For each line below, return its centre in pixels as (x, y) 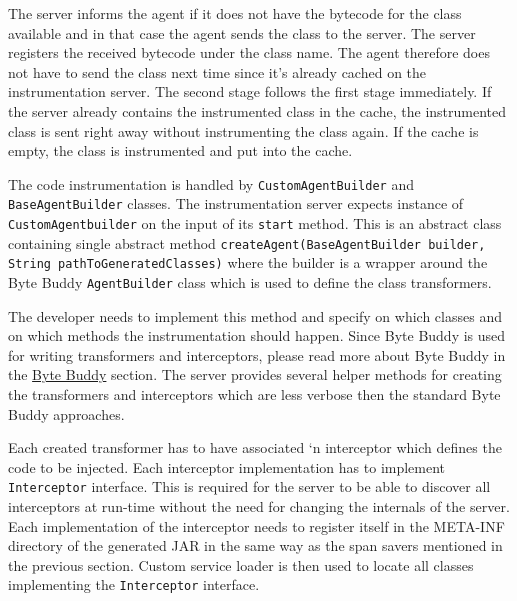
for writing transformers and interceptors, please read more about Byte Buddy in (257, 354)
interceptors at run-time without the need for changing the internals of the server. (259, 506)
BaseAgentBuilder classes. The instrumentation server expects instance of (236, 203)
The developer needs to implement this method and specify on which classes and (255, 315)
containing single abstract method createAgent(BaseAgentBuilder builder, (247, 242)
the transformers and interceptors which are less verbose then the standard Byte (254, 394)
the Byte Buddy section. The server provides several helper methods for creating (255, 374)
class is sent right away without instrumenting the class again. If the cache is (243, 130)
